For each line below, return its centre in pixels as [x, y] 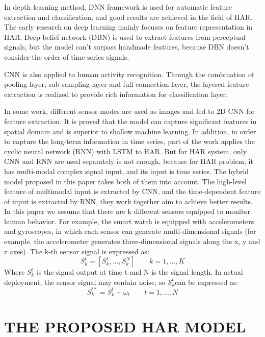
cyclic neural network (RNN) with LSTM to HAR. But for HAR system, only [126, 151]
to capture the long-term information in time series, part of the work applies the [130, 141]
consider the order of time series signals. [67, 56]
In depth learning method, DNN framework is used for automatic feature [118, 7]
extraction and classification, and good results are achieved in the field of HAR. [128, 17]
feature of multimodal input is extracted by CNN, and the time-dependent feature [132, 191]
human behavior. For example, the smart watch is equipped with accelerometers [129, 221]
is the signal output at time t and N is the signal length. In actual [140, 272]
